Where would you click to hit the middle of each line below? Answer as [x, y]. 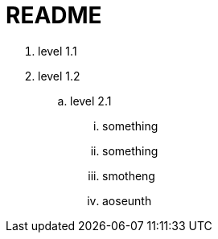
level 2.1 [91, 101]
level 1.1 [58, 51]
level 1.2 [59, 76]
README [54, 15]
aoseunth [127, 200]
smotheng [129, 175]
